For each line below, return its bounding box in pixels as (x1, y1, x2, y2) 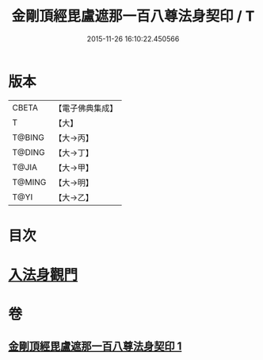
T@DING (12, 146, 45, 157)
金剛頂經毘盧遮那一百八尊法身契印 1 (8, 339, 182, 353)
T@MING (12, 176, 47, 188)
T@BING (12, 132, 45, 143)
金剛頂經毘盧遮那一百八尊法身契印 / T (11, 7, 255, 25)
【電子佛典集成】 (54, 103, 118, 114)
